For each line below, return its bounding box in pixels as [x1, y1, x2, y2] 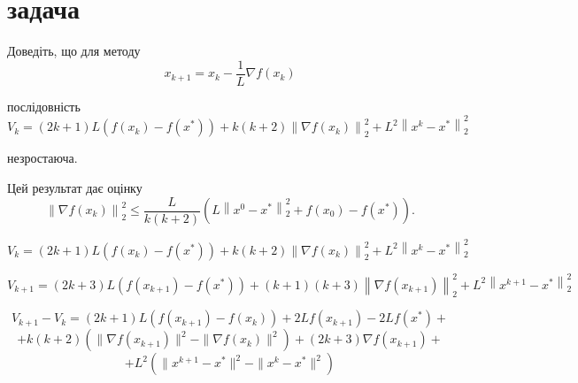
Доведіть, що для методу [7, 42, 141, 60]
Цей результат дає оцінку [7, 178, 143, 196]
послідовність [7, 96, 81, 115]
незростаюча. [7, 149, 78, 167]
